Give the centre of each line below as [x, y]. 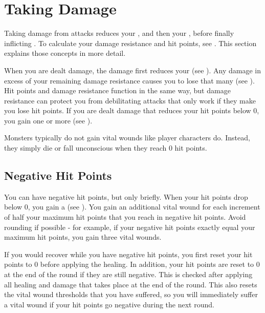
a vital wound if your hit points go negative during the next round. [109, 304]
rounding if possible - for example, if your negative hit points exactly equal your [130, 227]
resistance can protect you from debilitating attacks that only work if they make [130, 100]
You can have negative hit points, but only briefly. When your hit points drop [126, 196]
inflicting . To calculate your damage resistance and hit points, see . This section [130, 43]
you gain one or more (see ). [48, 120]
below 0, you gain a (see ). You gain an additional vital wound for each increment [132, 207]
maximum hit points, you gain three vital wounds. [83, 237]
